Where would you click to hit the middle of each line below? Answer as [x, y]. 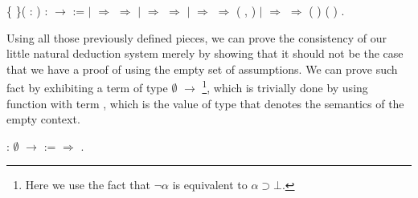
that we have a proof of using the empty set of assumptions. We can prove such [202, 69]
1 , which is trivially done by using [285, 87]
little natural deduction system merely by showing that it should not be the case [205, 53]
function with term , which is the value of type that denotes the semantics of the [205, 103]
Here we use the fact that [88, 185]
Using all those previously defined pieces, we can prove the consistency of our [197, 37]
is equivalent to [210, 185]
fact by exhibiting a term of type [87, 88]
